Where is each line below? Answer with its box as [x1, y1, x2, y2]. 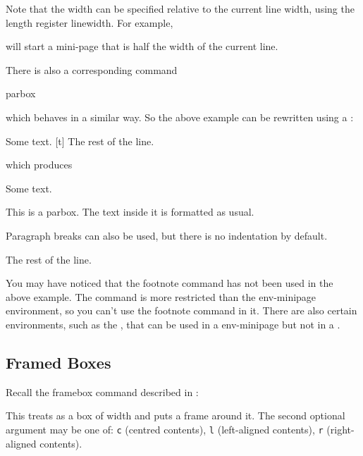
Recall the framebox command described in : [6, 384, 199, 399]
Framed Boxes [6, 351, 111, 373]
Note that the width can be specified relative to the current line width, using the [6, 1, 355, 16]
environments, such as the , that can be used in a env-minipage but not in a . [6, 316, 340, 331]
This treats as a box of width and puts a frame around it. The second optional [6, 408, 345, 423]
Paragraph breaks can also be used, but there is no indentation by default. [6, 228, 328, 242]
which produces [6, 157, 73, 172]
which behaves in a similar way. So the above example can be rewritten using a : [6, 109, 354, 124]
